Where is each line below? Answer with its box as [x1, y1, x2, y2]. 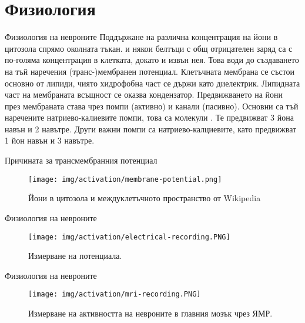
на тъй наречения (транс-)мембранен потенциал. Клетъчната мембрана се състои [5, 65, 295, 77]
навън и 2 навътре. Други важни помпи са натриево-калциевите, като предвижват [5, 122, 297, 135]
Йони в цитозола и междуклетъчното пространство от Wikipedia [28, 192, 261, 204]
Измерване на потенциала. [28, 249, 122, 262]
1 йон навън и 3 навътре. [5, 134, 95, 146]
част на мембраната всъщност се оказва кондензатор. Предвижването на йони [5, 88, 283, 101]
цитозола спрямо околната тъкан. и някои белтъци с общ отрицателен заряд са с [5, 42, 293, 54]
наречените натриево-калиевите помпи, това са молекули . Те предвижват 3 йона [5, 111, 294, 124]
